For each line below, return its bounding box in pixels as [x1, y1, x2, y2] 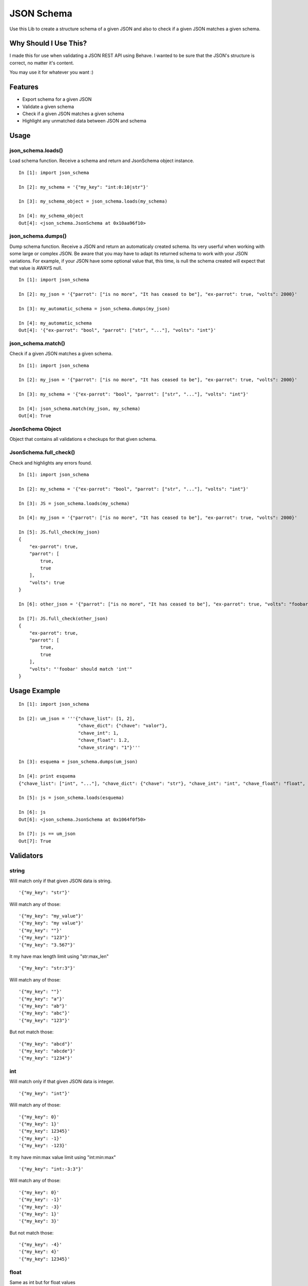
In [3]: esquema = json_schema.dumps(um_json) [18, 759, 138, 765]
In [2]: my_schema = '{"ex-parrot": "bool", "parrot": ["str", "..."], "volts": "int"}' [18, 486, 249, 492]
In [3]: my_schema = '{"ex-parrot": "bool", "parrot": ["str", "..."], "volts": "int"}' [18, 391, 249, 397]
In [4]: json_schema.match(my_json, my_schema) [18, 405, 141, 412]
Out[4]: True [18, 413, 51, 419]
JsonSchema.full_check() [9, 449, 75, 456]
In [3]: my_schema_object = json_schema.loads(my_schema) [18, 199, 168, 204]
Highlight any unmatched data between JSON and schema [22, 118, 146, 124]
